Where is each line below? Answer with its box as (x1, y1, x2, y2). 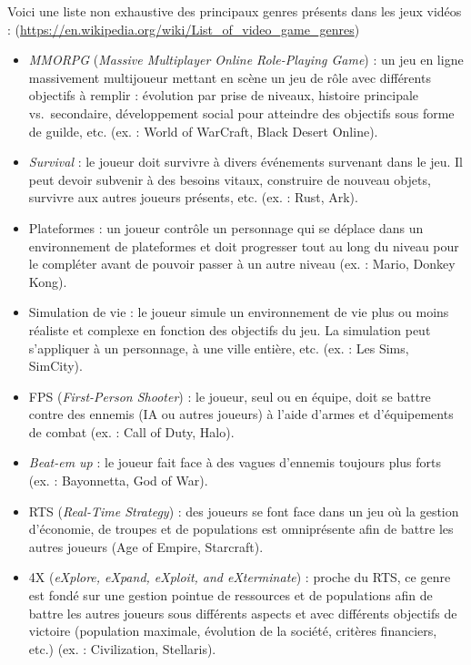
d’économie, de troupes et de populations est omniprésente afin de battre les (28, 519, 454, 538)
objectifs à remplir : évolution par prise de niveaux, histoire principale (28, 86, 419, 105)
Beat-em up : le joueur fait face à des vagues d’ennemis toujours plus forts (28, 453, 442, 472)
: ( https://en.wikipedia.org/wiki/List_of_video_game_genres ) (7, 19, 360, 38)
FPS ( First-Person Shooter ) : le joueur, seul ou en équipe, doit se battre (28, 386, 431, 405)
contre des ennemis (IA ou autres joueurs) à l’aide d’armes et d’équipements (28, 404, 454, 424)
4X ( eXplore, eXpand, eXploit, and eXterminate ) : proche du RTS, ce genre (28, 568, 451, 587)
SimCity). (28, 356, 83, 375)
